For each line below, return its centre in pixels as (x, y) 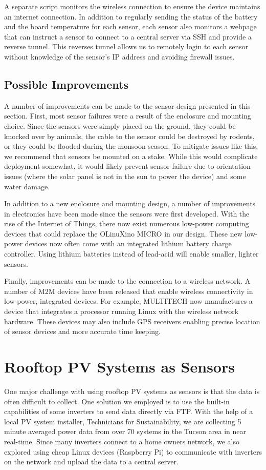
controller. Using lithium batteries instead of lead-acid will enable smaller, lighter (131, 254)
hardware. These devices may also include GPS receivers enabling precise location (132, 321)
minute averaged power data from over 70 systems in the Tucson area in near (125, 431)
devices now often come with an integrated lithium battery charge (128, 243)
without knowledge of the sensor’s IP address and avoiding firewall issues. (119, 56)
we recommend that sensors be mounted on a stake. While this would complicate (131, 156)
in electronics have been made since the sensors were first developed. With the (127, 213)
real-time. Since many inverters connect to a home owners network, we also (122, 441)
